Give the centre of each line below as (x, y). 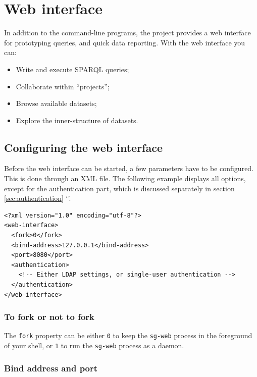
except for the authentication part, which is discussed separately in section (119, 188)
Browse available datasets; (56, 103)
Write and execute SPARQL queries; (72, 69)
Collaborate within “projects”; (63, 86)
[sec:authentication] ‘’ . (38, 198)
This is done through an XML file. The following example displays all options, (125, 178)
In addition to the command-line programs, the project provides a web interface (127, 33)
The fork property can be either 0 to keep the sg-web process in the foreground (128, 335)
